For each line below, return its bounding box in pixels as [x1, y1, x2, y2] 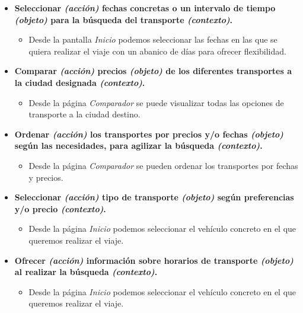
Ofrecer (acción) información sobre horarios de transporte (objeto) [14, 254, 294, 266]
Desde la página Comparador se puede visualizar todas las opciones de [28, 96, 284, 108]
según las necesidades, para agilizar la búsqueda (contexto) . [14, 139, 263, 152]
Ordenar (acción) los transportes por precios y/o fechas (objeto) [14, 127, 283, 140]
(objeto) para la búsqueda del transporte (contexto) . [14, 13, 233, 25]
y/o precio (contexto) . [14, 202, 106, 215]
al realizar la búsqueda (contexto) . [14, 266, 158, 278]
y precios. [28, 171, 63, 183]
